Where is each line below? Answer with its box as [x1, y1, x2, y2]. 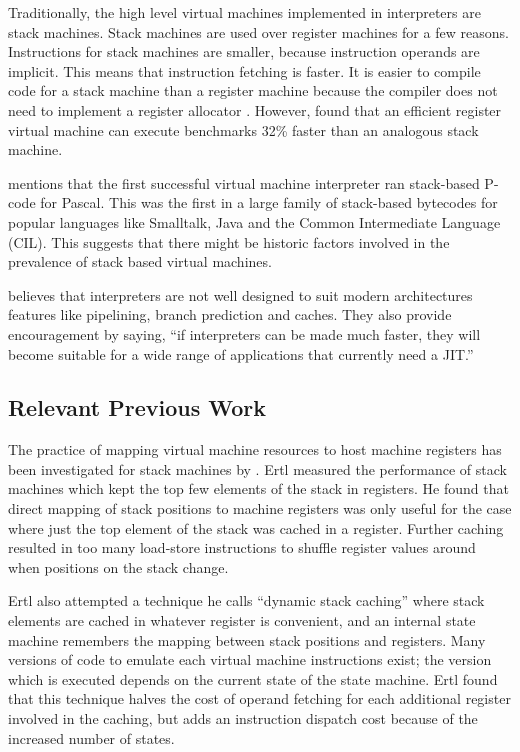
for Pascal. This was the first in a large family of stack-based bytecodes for [40, 192, 498, 213]
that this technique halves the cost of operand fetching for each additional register [8, 688, 511, 709]
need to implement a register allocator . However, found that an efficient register [8, 99, 502, 120]
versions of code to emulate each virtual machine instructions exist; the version [8, 649, 492, 670]
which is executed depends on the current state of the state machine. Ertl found [8, 668, 498, 689]
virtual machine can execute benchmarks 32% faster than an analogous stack [8, 119, 479, 140]
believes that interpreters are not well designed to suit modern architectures [8, 284, 473, 305]
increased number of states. [8, 727, 175, 748]
